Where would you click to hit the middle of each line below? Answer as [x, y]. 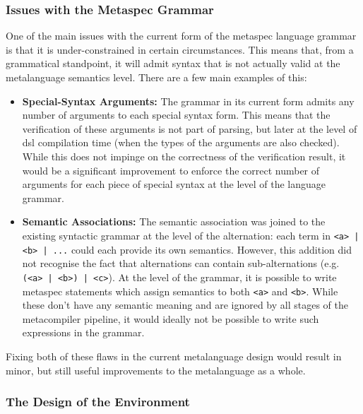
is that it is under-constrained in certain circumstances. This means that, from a [180, 49]
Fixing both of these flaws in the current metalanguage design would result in [174, 356]
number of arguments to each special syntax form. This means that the [176, 115]
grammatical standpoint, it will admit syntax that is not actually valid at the [173, 63]
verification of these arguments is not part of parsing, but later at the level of [190, 128]
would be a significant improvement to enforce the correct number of [171, 170]
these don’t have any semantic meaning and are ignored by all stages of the [185, 305]
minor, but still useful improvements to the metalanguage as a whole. [156, 370]
